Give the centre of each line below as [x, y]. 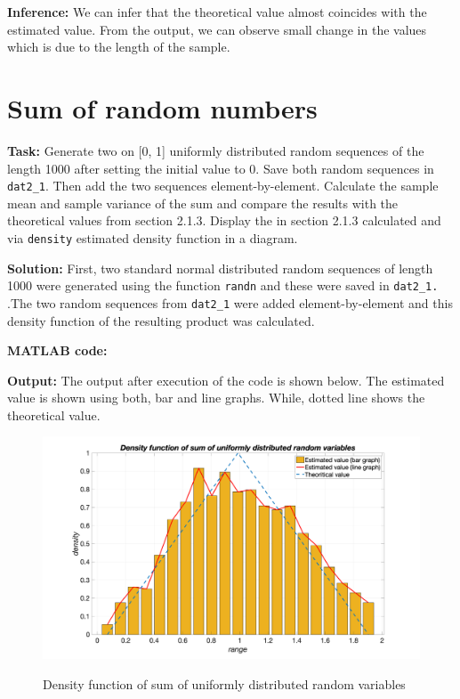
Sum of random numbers [162, 107]
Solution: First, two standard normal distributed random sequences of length [220, 268]
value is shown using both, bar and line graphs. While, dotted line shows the [216, 398]
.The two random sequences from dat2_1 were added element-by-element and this [230, 302]
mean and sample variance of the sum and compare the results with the [203, 203]
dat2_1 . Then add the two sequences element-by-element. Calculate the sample [223, 186]
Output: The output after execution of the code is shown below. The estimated [226, 380]
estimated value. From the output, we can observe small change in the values [217, 29]
